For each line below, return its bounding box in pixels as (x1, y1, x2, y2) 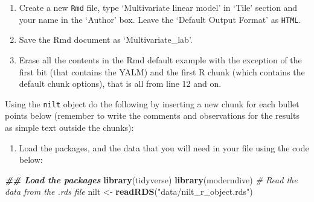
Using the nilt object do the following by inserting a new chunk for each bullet (5, 97, 300, 110)
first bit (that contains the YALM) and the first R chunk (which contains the (19, 65, 305, 78)
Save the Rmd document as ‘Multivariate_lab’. (19, 33, 193, 46)
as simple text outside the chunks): (5, 121, 134, 133)
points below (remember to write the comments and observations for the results (5, 109, 300, 122)
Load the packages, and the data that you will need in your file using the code (19, 141, 309, 154)
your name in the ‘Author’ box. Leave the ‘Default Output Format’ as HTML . (19, 13, 301, 25)
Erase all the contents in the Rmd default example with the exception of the (19, 53, 302, 66)
